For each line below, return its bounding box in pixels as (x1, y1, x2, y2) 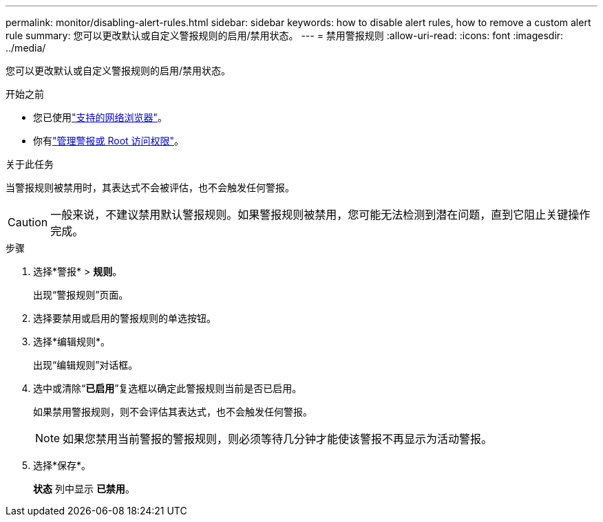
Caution (8, 215, 48, 229)
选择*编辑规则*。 (33, 336, 111, 347)
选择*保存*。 (33, 459, 92, 471)
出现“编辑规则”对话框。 (33, 359, 138, 371)
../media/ (6, 42, 46, 54)
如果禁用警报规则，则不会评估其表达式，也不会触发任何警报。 (33, 406, 313, 417)
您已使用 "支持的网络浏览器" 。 (33, 111, 168, 123)
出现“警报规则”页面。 (33, 289, 129, 301)
